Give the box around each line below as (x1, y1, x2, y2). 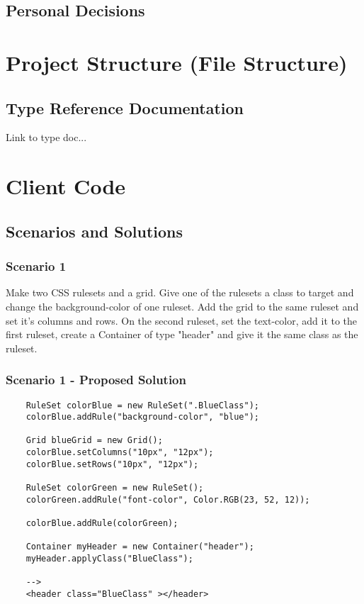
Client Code (6, 172, 126, 201)
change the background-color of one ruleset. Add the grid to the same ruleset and (6, 298, 359, 313)
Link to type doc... (6, 130, 87, 145)
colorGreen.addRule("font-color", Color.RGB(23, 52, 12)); (25, 494, 310, 505)
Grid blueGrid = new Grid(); (25, 435, 163, 446)
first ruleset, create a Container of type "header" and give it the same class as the (6, 327, 358, 342)
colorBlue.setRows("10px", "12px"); (25, 459, 199, 469)
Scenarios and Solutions (6, 220, 183, 242)
